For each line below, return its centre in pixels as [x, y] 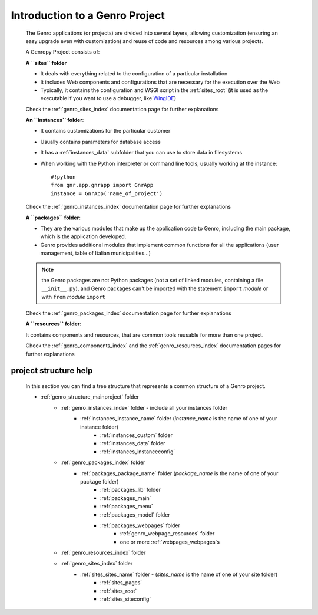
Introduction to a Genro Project [88, 15]
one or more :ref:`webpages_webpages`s [170, 542]
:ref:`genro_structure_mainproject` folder [90, 397]
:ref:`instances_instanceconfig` [138, 452]
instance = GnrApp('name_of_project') [107, 193]
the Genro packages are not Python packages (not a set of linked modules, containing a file [153, 280]
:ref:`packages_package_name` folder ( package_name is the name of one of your [179, 473]
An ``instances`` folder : [55, 120]
